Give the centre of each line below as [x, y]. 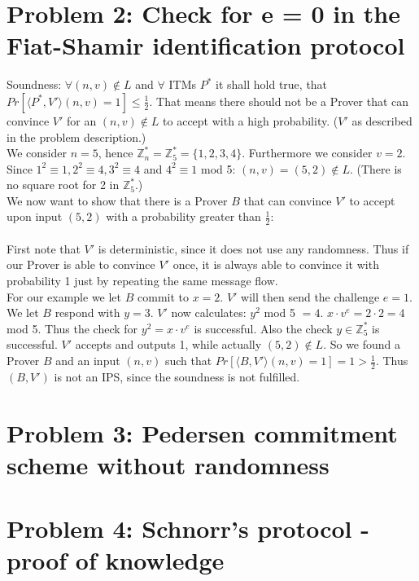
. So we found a [362, 344]
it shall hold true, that [272, 84]
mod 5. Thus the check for [72, 328]
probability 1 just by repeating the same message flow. [142, 281]
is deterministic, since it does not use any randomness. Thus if [253, 248]
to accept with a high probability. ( [251, 120]
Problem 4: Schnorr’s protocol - [188, 528]
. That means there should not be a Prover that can [279, 101]
